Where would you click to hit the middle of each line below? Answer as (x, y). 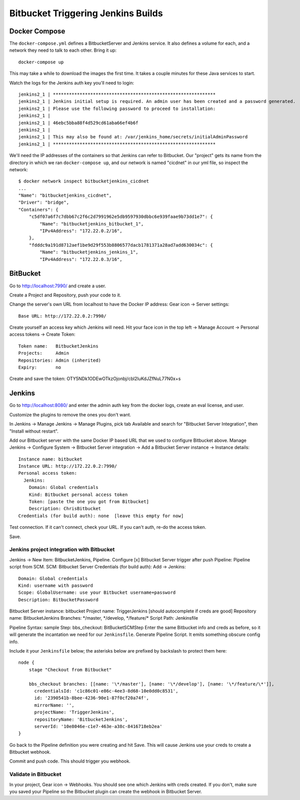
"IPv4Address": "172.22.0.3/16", (81, 259)
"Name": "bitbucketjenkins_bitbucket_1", (92, 224)
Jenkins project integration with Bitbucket (62, 550)
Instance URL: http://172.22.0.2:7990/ (68, 466)
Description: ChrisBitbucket (65, 509)
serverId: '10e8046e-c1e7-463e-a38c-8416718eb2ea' (98, 726)
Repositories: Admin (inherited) (60, 360)
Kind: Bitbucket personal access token (78, 494)
